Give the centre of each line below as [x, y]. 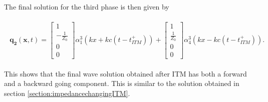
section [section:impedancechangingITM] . [67, 93]
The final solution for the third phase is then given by [87, 6]
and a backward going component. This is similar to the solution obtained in [122, 83]
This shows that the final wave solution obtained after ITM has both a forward [125, 73]
